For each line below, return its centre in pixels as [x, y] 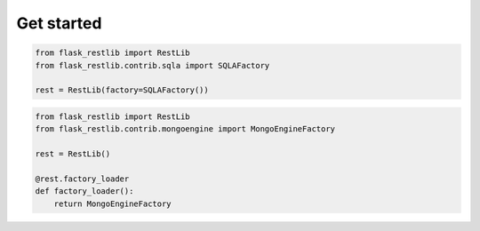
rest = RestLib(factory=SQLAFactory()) [122, 90]
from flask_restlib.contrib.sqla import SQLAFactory [152, 65]
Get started [59, 23]
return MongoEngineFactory [113, 203]
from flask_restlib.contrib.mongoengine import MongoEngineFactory [185, 129]
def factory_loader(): [84, 191]
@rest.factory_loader [82, 179]
